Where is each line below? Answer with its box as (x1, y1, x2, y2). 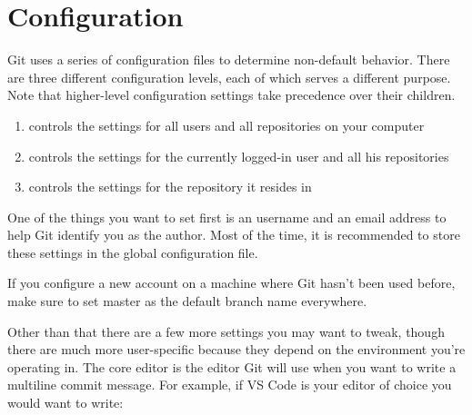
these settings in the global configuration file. (7, 242, 258, 262)
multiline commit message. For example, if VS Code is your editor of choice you (7, 375, 452, 394)
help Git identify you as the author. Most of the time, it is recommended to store (7, 225, 460, 244)
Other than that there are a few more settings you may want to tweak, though (7, 321, 445, 341)
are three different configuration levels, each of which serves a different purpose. (7, 67, 451, 86)
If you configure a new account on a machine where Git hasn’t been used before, (7, 273, 456, 292)
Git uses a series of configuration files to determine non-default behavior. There (7, 50, 450, 69)
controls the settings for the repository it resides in (28, 177, 312, 196)
